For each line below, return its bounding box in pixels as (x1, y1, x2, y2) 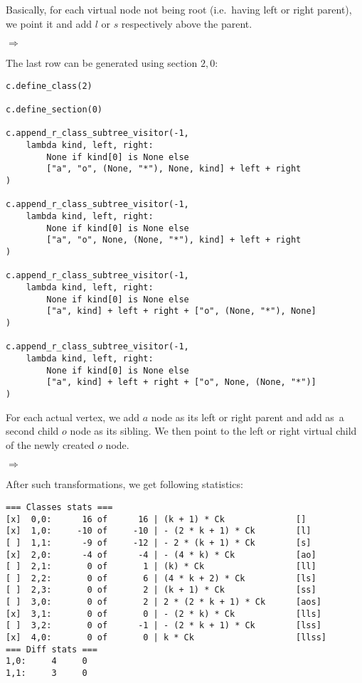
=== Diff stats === (6, 644, 97, 655)
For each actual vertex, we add (6, 409, 140, 424)
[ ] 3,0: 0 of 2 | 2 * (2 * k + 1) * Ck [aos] (6, 597, 321, 608)
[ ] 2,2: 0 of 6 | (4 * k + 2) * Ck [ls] (6, 573, 316, 583)
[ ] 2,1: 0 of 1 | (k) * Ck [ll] (6, 561, 316, 572)
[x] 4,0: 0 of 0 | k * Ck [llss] (6, 632, 327, 643)
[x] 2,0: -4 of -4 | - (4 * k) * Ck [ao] (6, 549, 316, 560)
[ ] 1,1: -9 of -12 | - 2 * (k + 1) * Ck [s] (6, 537, 312, 548)
